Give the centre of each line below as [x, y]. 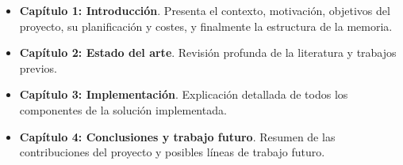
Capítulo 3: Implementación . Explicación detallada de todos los [184, 94]
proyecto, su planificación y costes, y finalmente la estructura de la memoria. [206, 26]
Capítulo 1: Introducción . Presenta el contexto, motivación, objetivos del [205, 10]
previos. [38, 67]
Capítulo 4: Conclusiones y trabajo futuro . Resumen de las [177, 136]
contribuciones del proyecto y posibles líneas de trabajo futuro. [172, 152]
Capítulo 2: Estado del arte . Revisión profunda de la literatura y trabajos [208, 52]
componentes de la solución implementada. [123, 109]
